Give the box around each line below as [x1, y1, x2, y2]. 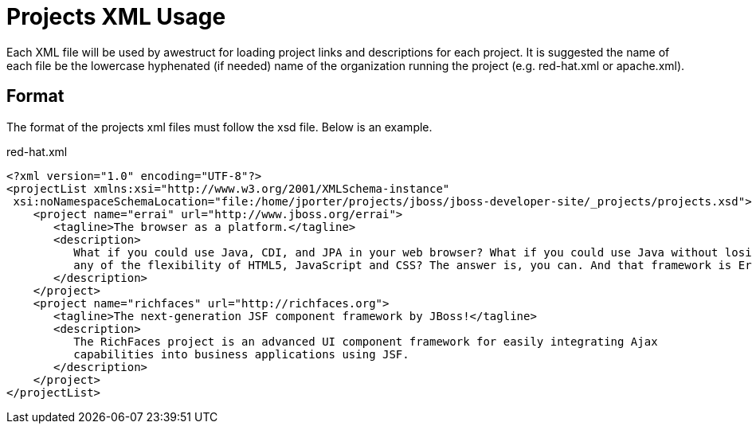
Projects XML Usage [6, 3, 226, 30]
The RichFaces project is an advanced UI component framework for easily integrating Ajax [73, 334, 658, 348]
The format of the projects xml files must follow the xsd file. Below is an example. [6, 119, 433, 134]
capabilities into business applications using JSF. [73, 347, 409, 361]
